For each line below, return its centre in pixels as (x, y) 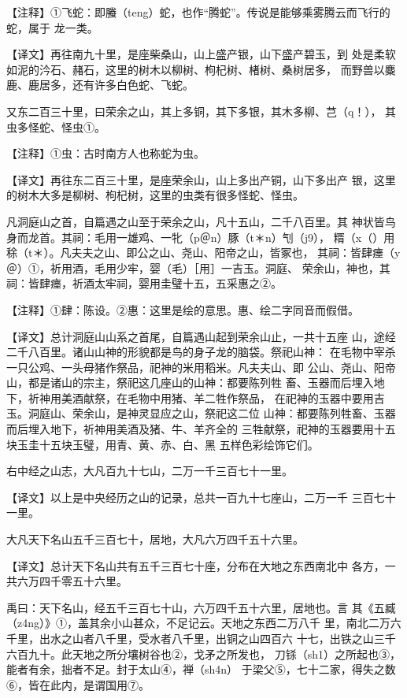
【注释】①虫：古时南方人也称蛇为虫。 (105, 153)
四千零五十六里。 (83, 581)
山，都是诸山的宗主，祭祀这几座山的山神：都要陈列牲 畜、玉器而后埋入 (190, 382)
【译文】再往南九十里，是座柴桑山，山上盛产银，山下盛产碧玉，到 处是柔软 (201, 54)
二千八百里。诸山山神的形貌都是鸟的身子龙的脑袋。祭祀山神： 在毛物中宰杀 (201, 352)
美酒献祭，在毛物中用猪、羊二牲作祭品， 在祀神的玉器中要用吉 (223, 397)
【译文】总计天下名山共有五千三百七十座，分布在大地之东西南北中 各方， (196, 565)
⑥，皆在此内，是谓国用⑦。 (78, 684)
